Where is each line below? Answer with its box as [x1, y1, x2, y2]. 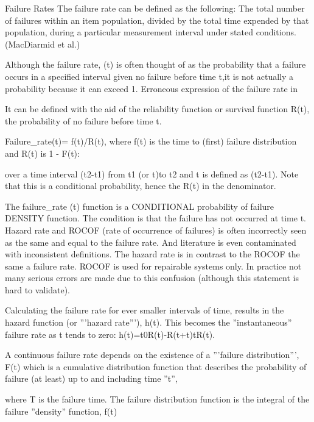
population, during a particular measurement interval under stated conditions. [5, 26, 296, 38]
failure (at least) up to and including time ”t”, [5, 372, 178, 385]
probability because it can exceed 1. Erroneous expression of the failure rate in [5, 82, 298, 95]
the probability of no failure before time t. [5, 114, 162, 127]
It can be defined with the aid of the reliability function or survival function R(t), [5, 102, 310, 115]
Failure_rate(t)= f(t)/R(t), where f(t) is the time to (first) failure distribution [5, 135, 297, 148]
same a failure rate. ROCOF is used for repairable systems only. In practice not [5, 259, 302, 272]
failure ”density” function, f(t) [5, 404, 117, 417]
